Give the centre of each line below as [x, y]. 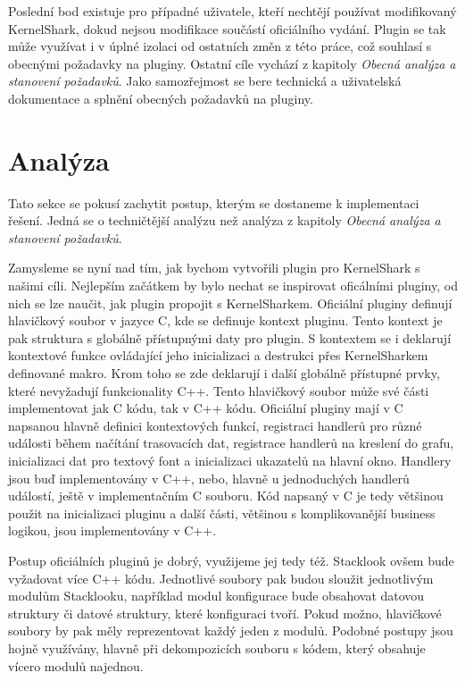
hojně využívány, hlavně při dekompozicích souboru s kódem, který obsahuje [217, 647]
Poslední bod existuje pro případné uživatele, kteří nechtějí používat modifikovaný [232, 11]
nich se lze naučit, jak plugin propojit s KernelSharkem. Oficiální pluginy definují [230, 303]
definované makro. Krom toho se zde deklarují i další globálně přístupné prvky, [224, 373]
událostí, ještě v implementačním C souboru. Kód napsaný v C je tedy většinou [226, 496]
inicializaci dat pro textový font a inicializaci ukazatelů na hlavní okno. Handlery [230, 460]
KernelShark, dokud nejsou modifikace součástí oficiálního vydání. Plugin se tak [227, 28]
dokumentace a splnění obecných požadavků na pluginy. [161, 98]
